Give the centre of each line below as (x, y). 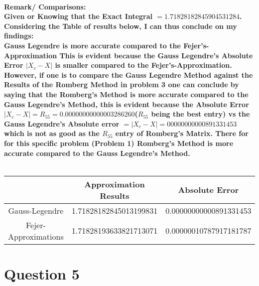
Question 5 (42, 273)
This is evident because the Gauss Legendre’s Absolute (156, 55)
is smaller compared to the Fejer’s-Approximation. (143, 65)
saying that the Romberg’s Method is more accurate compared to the (126, 94)
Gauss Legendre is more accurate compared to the (92, 45)
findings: (19, 36)
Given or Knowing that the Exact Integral (78, 16)
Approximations (36, 236)
